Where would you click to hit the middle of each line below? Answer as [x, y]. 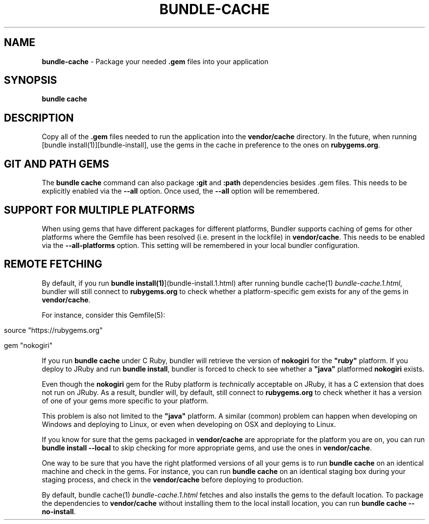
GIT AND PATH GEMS [57, 164]
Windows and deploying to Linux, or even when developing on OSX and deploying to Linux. [189, 424]
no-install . [59, 511]
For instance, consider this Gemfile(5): [104, 315]
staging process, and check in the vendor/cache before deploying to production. [173, 479]
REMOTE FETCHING [53, 264]
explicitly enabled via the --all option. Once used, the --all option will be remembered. [181, 191]
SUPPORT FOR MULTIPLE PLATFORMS [99, 210]
